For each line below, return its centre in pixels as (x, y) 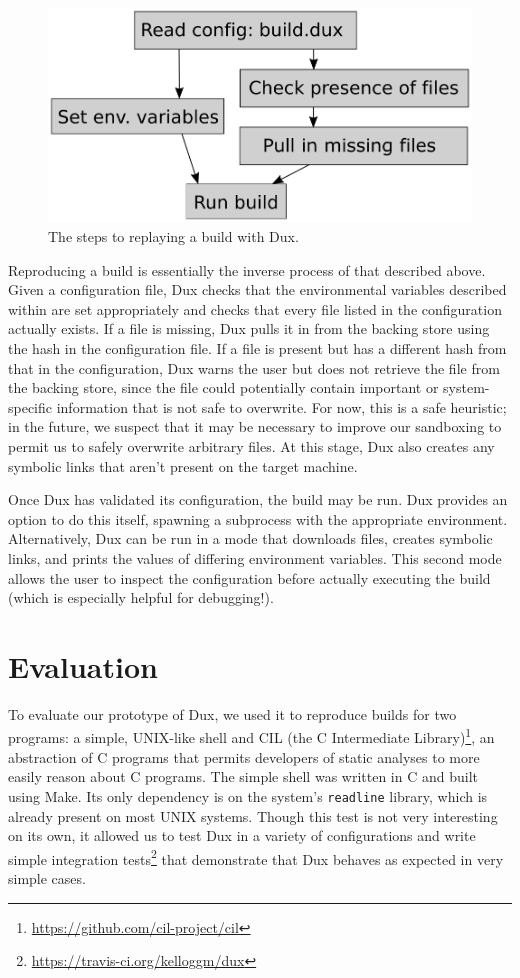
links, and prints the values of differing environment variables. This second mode (255, 557)
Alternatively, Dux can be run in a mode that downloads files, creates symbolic (250, 538)
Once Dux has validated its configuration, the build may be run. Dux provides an (258, 499)
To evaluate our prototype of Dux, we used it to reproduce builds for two (232, 713)
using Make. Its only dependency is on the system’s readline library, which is (248, 795)
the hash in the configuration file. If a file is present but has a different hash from (257, 348)
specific (30, 406)
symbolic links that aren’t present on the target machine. (183, 465)
